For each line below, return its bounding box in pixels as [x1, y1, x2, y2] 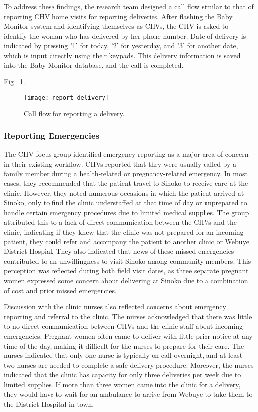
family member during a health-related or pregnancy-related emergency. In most [4, 168, 248, 178]
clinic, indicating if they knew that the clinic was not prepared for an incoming [4, 226, 244, 236]
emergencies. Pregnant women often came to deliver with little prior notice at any [4, 330, 253, 341]
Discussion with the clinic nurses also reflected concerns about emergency [4, 301, 226, 312]
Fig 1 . [4, 76, 25, 87]
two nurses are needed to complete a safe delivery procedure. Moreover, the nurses [4, 359, 254, 370]
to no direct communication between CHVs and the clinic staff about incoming [4, 321, 243, 331]
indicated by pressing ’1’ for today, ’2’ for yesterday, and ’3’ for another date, [4, 40, 238, 51]
